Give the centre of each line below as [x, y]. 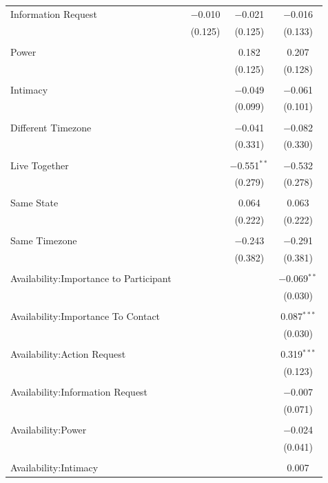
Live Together [40, 165]
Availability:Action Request [68, 354]
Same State [34, 203]
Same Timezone [44, 240]
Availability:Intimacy [54, 467]
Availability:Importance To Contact [85, 316]
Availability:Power [49, 430]
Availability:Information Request [79, 392]
